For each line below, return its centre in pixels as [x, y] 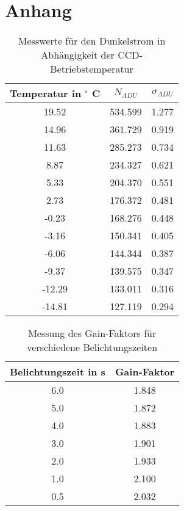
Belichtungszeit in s [58, 372]
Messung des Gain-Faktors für [92, 333]
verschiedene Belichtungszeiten [92, 347]
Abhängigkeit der [78, 55]
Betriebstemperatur [92, 69]
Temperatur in [46, 93]
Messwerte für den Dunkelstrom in [92, 41]
